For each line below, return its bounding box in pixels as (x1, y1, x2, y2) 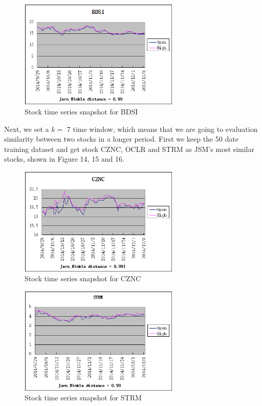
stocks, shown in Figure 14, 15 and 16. (4, 153, 124, 164)
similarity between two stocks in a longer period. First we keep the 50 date (4, 133, 238, 144)
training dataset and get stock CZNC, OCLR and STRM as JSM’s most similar (4, 143, 254, 154)
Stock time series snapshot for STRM (25, 392, 142, 403)
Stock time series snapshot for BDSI (25, 106, 138, 117)
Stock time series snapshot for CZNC (25, 273, 141, 284)
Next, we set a (4, 123, 49, 134)
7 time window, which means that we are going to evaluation (67, 123, 258, 134)
